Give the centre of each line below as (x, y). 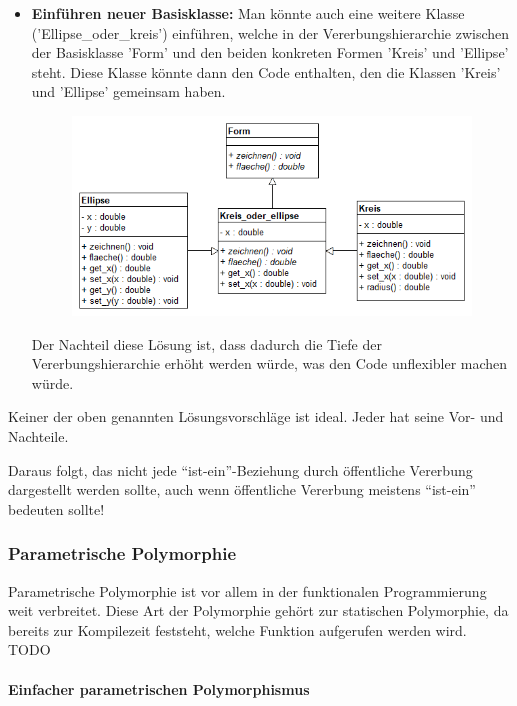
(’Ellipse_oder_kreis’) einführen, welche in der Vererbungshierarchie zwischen (270, 32)
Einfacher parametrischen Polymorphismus (159, 688)
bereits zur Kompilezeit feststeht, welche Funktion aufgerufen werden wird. (237, 629)
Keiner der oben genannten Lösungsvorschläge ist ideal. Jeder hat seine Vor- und (256, 416)
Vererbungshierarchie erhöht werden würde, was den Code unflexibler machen (269, 363)
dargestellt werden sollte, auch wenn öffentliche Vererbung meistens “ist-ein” (242, 489)
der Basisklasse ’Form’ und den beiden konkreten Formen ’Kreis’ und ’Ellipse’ (270, 52)
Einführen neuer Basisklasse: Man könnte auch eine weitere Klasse (248, 13)
